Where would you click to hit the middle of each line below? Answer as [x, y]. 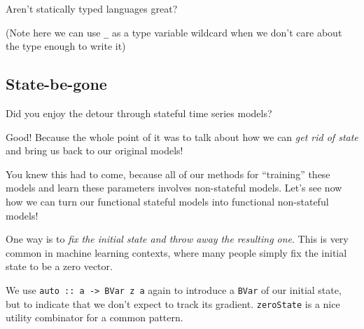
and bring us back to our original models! [94, 150]
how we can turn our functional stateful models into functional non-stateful [167, 202]
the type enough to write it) [66, 46]
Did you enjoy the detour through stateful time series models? [139, 113]
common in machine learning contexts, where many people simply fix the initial [176, 252]
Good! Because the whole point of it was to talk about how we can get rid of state [182, 136]
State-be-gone [56, 84]
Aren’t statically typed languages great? [92, 8]
